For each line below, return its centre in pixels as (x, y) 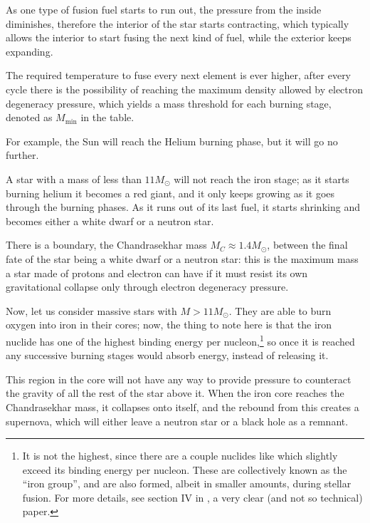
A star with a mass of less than (74, 178)
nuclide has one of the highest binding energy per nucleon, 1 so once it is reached (180, 340)
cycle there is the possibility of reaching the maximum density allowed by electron (185, 89)
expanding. (30, 51)
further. (22, 155)
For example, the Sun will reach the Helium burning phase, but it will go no (172, 141)
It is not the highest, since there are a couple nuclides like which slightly (180, 456)
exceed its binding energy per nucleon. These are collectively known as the (185, 469)
